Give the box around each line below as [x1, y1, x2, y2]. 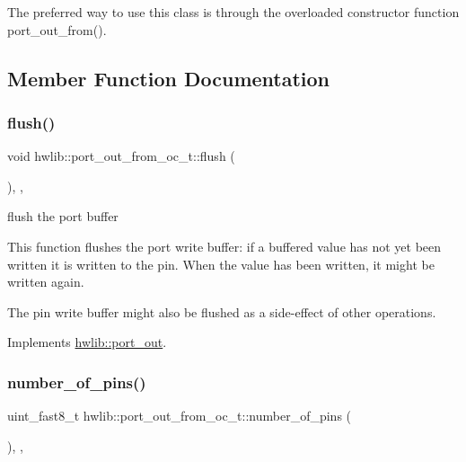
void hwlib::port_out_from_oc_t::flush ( [7, 147, 235, 165]
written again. [7, 272, 84, 291]
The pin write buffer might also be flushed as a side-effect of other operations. [7, 302, 436, 321]
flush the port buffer [7, 207, 119, 226]
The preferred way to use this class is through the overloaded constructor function [7, 3, 460, 21]
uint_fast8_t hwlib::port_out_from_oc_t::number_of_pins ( [7, 406, 352, 425]
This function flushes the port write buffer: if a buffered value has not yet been [7, 236, 442, 255]
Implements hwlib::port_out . [7, 333, 167, 351]
